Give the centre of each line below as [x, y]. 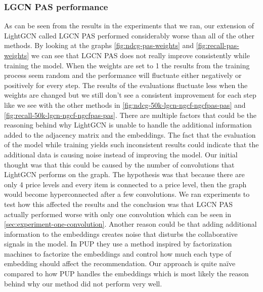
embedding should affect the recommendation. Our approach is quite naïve [120, 263]
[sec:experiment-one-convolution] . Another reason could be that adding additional [130, 224]
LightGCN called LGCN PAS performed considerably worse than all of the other [129, 35]
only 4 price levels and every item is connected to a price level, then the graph [125, 184]
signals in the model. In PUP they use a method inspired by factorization [118, 244]
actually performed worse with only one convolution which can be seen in [118, 214]
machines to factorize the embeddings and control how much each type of [118, 253]
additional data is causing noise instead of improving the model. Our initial [121, 154]
